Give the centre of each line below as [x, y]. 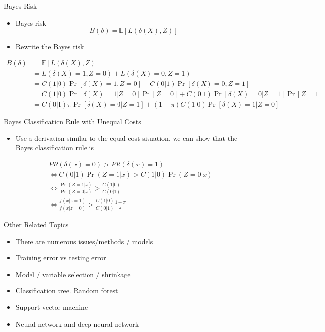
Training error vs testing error [61, 258]
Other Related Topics [36, 225]
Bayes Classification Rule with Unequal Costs [73, 121]
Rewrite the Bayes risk [50, 46]
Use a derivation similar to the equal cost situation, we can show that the [126, 138]
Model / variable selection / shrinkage [73, 274]
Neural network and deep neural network [77, 323]
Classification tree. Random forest [67, 290]
